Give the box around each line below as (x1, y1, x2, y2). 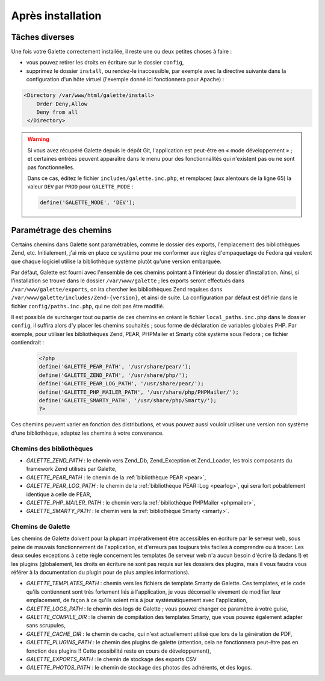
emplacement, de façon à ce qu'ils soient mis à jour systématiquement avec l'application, (26, 597, 248, 604)
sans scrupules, (26, 622, 66, 629)
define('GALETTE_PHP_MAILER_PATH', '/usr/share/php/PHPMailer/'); (39, 388, 239, 396)
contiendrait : (11, 339, 45, 346)
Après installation (11, 9, 102, 22)
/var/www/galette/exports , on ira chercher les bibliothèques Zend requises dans (11, 285, 223, 293)
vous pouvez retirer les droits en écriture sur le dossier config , (26, 59, 184, 66)
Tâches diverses (11, 32, 75, 42)
